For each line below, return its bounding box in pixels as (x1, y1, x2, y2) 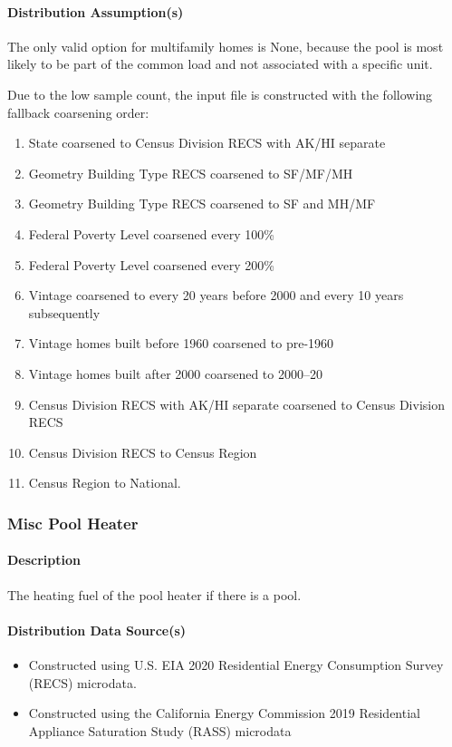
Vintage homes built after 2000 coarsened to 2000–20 (28, 364, 322, 383)
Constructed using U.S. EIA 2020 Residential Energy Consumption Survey (28, 655, 444, 674)
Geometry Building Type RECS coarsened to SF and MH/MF (28, 194, 376, 213)
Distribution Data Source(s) (7, 620, 187, 639)
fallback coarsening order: (7, 102, 149, 121)
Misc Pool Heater (7, 511, 139, 534)
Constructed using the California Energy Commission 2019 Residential (28, 703, 420, 723)
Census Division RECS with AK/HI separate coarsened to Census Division (28, 394, 445, 413)
